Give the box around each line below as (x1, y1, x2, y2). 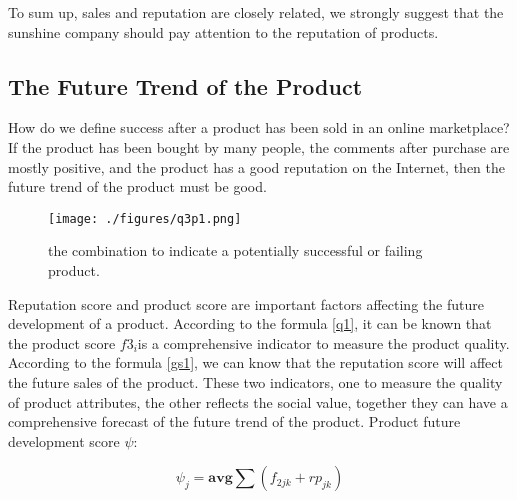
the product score (8, 332, 116, 353)
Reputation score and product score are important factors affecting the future (8, 293, 484, 314)
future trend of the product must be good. (8, 176, 267, 197)
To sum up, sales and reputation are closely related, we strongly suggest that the (8, 2, 504, 22)
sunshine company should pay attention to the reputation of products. (8, 21, 439, 42)
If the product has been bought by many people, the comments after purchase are (8, 136, 510, 157)
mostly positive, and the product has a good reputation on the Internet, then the (8, 156, 505, 177)
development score (8, 430, 120, 451)
